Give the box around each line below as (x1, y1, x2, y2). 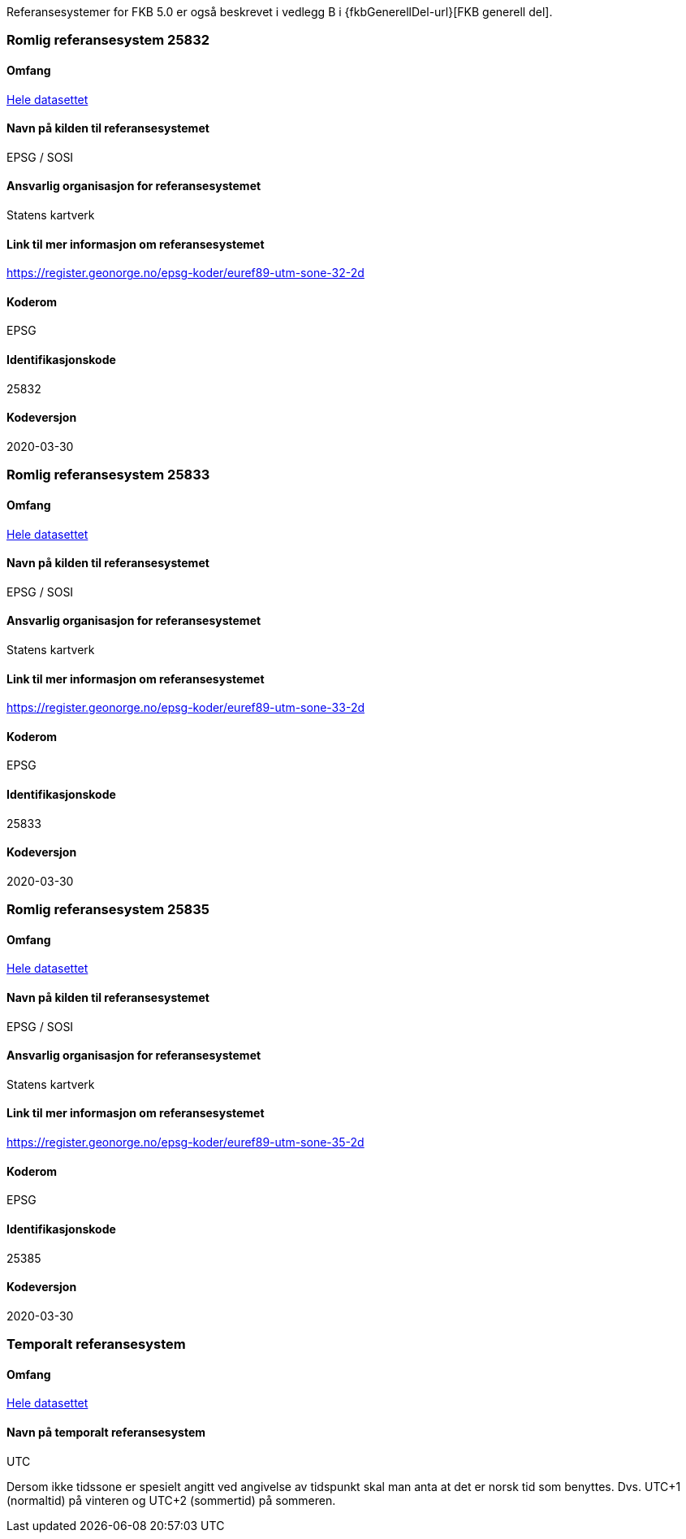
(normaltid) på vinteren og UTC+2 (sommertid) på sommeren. (6, 1493, 336, 1507)
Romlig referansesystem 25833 (6, 466, 210, 483)
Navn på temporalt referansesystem (6, 1424, 206, 1439)
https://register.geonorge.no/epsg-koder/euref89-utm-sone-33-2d (6, 700, 365, 715)
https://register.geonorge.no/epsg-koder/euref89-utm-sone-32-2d (6, 266, 365, 280)
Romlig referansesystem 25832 (6, 32, 210, 49)
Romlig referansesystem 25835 (6, 901, 209, 918)
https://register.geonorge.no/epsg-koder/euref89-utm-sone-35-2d (6, 1135, 365, 1150)
